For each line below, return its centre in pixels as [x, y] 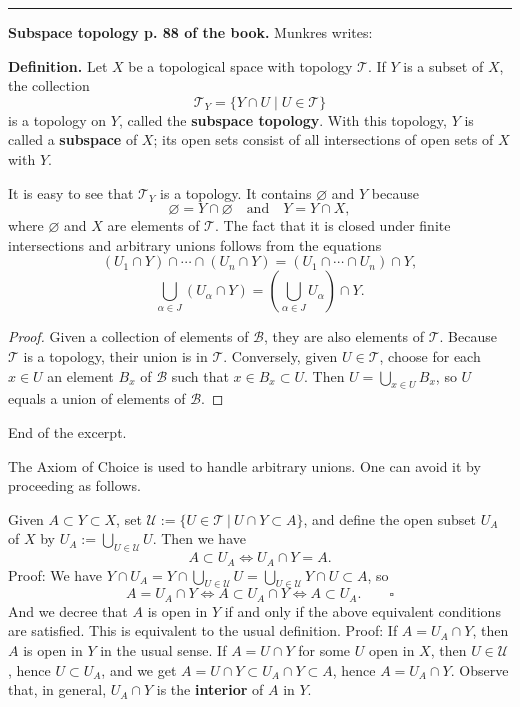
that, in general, [57, 689]
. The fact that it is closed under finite [332, 225]
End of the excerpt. [67, 431]
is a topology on [57, 119]
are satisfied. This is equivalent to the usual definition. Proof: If [203, 630]
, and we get [139, 669]
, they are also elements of [344, 336]
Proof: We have [55, 574]
